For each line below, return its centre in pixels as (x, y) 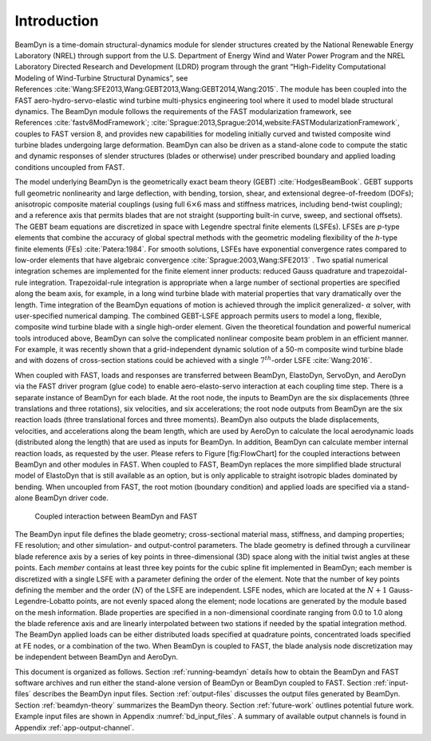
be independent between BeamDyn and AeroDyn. (97, 657)
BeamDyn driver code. (72, 498)
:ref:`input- (391, 683)
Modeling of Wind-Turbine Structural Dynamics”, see (101, 78)
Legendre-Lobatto (45, 601)
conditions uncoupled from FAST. (70, 167)
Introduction (57, 21)
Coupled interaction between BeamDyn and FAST (116, 516)
